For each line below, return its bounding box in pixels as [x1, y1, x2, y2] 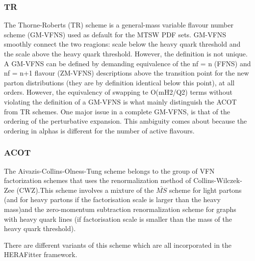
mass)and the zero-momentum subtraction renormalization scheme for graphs [4, 204, 236, 214]
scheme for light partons [169, 184, 242, 195]
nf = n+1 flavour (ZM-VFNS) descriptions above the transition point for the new [4, 68, 249, 78]
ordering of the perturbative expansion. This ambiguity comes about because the [4, 116, 247, 126]
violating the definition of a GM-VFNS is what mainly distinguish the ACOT [4, 96, 237, 106]
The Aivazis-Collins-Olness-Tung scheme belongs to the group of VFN [4, 165, 215, 176]
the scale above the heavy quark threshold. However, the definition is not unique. [4, 49, 248, 58]
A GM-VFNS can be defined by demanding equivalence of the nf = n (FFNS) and [4, 58, 251, 68]
